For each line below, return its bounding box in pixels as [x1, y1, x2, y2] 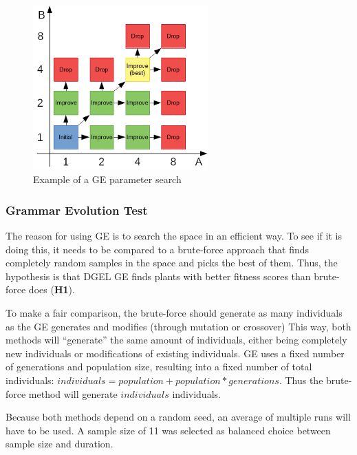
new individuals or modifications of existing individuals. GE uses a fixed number [6, 346, 345, 360]
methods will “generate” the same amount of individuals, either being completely [6, 332, 347, 347]
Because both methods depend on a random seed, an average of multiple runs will [6, 410, 351, 424]
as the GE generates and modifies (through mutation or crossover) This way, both [6, 319, 351, 333]
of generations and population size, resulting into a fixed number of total [6, 359, 312, 374]
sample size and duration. [6, 436, 113, 451]
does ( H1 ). [28, 282, 75, 297]
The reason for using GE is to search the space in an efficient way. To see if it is [6, 229, 342, 243]
